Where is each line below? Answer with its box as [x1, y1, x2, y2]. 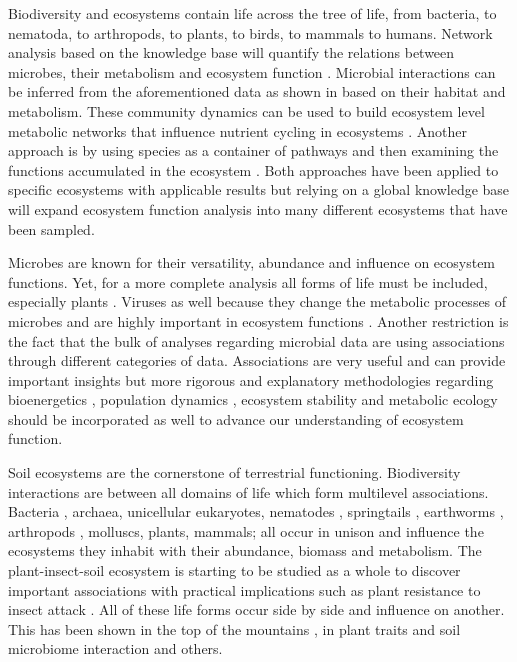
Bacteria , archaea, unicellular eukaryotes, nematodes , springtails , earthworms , [8, 501, 504, 522]
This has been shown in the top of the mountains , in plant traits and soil [8, 618, 461, 639]
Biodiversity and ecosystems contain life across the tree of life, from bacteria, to [8, 3, 497, 23]
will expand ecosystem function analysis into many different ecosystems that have [8, 198, 508, 219]
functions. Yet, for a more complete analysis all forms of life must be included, [8, 271, 488, 292]
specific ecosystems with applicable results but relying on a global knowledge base [8, 179, 510, 200]
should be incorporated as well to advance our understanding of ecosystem [8, 408, 464, 429]
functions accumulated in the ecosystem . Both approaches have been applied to [8, 159, 499, 180]
